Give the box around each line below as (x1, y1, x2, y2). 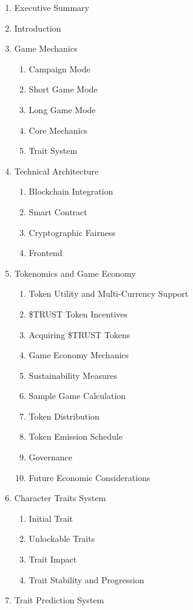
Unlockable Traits (29, 532, 95, 545)
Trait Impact (29, 553, 77, 566)
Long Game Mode (29, 103, 96, 116)
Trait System (29, 144, 78, 157)
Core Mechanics (29, 123, 88, 136)
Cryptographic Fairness (29, 226, 116, 238)
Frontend (29, 246, 63, 259)
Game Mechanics (14, 42, 78, 55)
